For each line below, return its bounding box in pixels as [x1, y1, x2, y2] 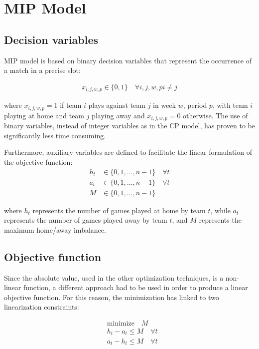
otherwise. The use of [183, 110, 248, 120]
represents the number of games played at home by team [32, 205, 206, 215]
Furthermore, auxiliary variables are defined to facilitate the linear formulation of [4, 147, 253, 157]
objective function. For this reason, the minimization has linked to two [4, 292, 219, 302]
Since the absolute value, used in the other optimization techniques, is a [4, 272, 224, 283]
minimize [107, 320, 134, 327]
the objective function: [4, 156, 73, 167]
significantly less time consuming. [4, 130, 106, 140]
